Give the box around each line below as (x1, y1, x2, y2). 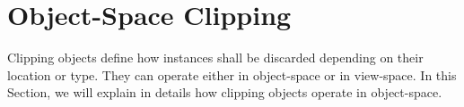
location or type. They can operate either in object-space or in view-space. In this (7, 65, 457, 84)
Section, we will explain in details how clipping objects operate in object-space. (7, 83, 442, 102)
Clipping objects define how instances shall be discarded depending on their (7, 48, 424, 67)
